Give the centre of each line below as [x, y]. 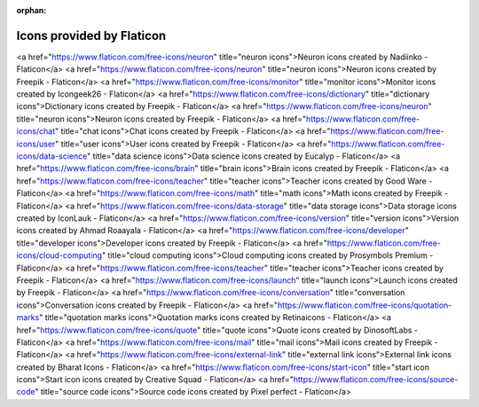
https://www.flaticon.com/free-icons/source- [376, 380]
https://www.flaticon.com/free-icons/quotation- [365, 305]
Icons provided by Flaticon [91, 35]
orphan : [31, 10]
